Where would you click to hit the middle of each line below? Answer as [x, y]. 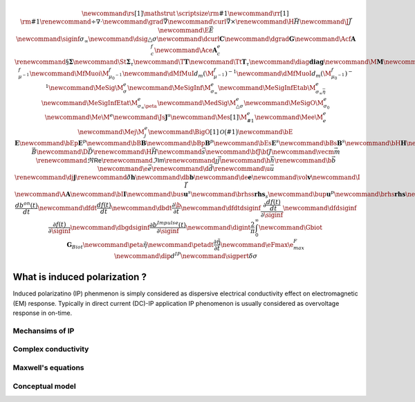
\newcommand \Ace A [186, 51]
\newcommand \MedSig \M [197, 103]
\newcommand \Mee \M [289, 117]
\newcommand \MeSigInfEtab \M [267, 88]
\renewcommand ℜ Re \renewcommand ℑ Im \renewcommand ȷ [127, 160]
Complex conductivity [51, 349]
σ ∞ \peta [147, 107]
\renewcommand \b [303, 160]
